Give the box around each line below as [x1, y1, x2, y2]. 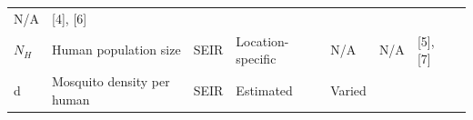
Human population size [52, 40, 181, 59]
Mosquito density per [52, 72, 170, 91]
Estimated [236, 80, 293, 99]
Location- [236, 31, 289, 50]
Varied [330, 80, 367, 99]
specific [236, 49, 277, 68]
